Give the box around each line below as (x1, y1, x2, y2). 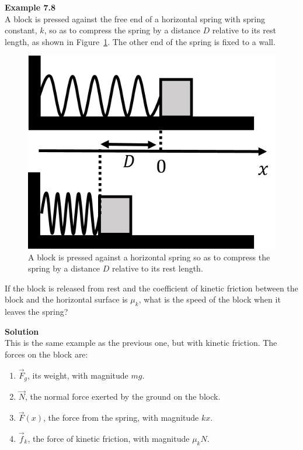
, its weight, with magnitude (27, 369, 128, 381)
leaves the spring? (5, 305, 68, 318)
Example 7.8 (5, 1, 56, 13)
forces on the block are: (5, 348, 88, 360)
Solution (5, 325, 39, 337)
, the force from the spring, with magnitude (43, 411, 199, 424)
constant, (5, 24, 37, 36)
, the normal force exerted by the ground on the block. (25, 390, 221, 403)
